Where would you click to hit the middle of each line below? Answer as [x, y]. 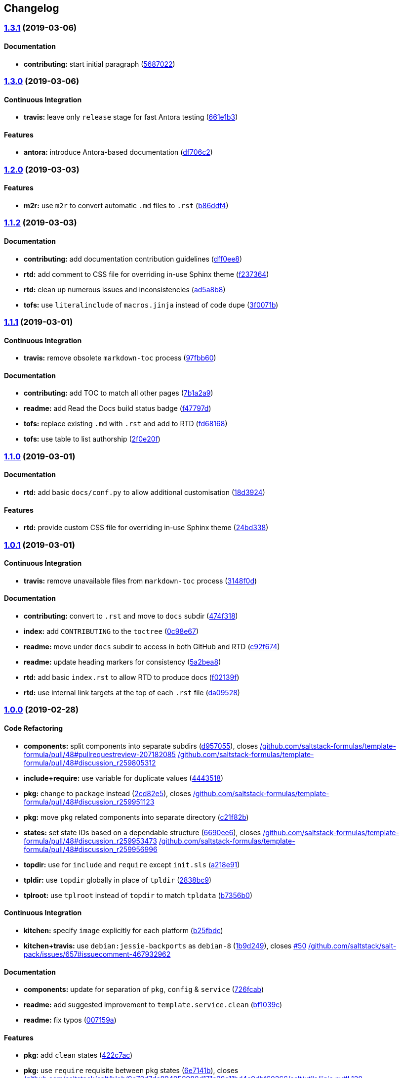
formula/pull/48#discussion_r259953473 [90, 841]
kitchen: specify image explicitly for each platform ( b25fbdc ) [123, 930]
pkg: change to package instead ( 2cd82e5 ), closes [107, 793]
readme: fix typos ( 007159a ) [70, 1020]
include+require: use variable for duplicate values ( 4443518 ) [124, 778]
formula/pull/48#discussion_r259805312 [90, 763]
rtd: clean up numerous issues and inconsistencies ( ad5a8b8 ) [125, 289]
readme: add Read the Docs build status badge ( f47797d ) [118, 408]
